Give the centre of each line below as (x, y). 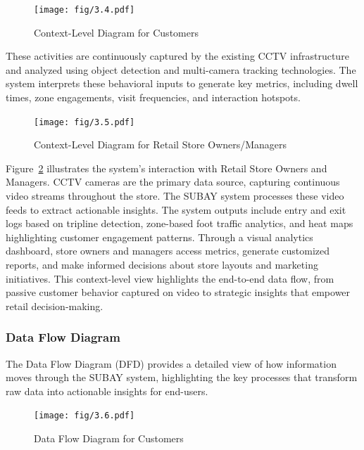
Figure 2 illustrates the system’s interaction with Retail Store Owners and (167, 168)
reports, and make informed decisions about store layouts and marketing (162, 265)
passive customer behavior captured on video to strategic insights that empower (178, 292)
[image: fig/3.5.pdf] (84, 122)
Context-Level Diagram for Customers (116, 32)
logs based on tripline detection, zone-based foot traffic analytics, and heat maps (180, 223)
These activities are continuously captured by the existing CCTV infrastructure (177, 56)
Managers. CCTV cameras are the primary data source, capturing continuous (173, 182)
